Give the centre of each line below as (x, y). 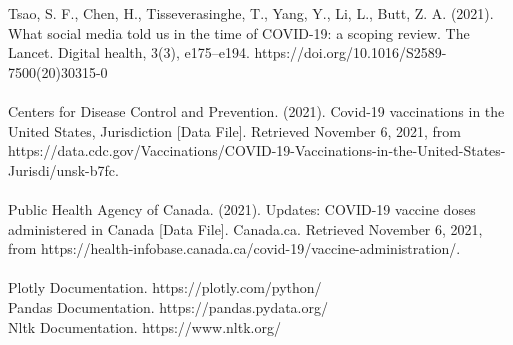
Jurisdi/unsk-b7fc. (63, 169)
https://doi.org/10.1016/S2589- (350, 52)
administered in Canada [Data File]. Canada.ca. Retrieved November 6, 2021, (245, 228)
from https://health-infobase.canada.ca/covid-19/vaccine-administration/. (234, 248)
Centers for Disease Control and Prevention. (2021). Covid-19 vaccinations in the (256, 110)
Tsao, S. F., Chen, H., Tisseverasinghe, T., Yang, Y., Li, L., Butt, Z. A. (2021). (251, 13)
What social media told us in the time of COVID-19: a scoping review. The (239, 32)
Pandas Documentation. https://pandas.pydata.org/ (168, 306)
